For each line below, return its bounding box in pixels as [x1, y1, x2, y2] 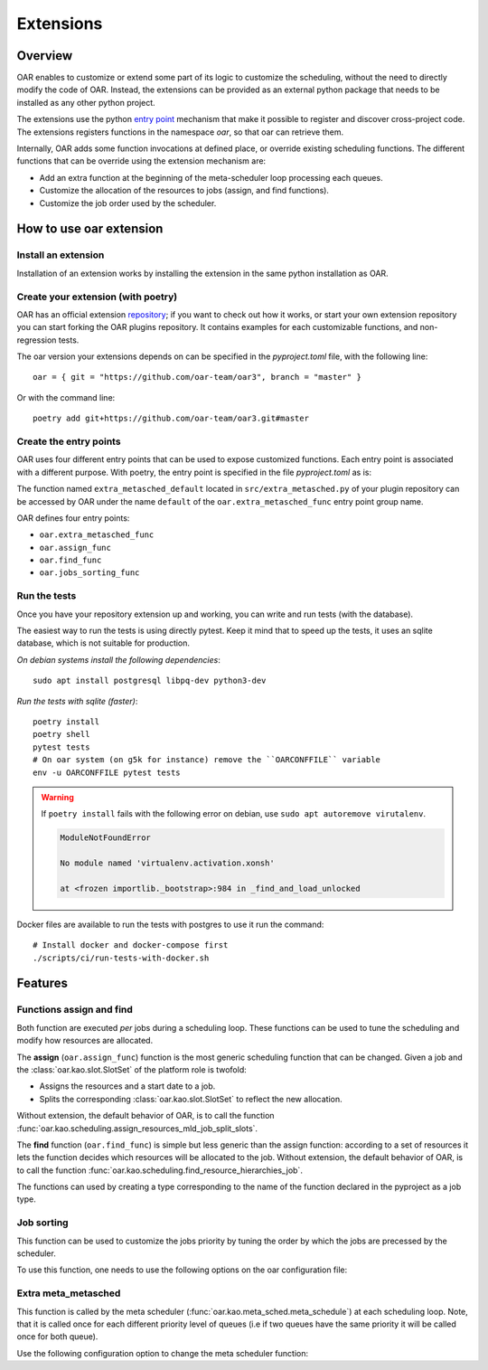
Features [16, 976, 68, 991]
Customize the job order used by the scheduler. [39, 197, 217, 208]
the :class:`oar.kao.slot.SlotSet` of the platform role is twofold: [16, 1063, 248, 1075]
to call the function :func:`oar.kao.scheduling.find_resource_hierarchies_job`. [16, 1165, 303, 1176]
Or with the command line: [16, 392, 116, 402]
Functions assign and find [16, 1004, 133, 1016]
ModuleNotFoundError [60, 833, 151, 843]
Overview [16, 48, 73, 63]
